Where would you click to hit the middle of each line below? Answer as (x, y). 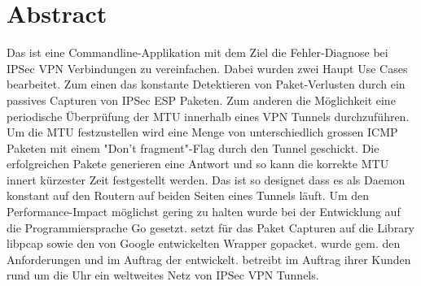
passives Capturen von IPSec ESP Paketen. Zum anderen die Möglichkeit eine (201, 100)
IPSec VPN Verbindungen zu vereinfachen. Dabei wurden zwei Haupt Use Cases (207, 68)
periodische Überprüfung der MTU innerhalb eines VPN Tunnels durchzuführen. (208, 116)
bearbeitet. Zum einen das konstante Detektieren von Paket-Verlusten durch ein (206, 84)
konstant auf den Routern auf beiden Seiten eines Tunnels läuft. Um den (188, 195)
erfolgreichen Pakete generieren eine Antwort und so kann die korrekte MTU (198, 164)
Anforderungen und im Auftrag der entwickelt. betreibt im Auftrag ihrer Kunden (209, 259)
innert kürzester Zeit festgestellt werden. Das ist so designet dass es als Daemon (206, 179)
